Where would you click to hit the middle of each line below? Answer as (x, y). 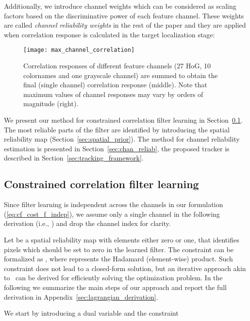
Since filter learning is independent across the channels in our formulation (114, 204)
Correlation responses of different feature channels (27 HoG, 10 (117, 66)
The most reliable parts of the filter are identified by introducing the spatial (117, 129)
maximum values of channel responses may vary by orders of (113, 94)
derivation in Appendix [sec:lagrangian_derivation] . (81, 297)
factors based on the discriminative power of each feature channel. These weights (124, 15)
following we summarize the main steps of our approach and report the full (115, 287)
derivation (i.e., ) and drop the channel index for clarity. (87, 223)
